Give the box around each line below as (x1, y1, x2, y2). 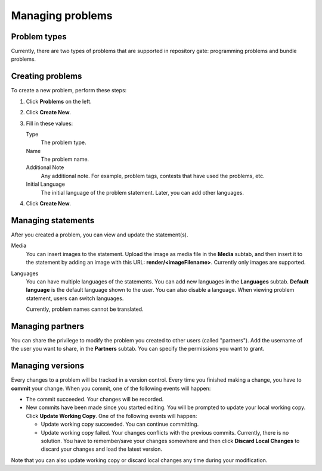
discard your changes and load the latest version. (41, 445, 163, 453)
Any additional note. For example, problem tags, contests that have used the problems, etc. (41, 172, 265, 179)
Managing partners (11, 321, 85, 331)
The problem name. (41, 155, 89, 163)
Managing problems (11, 9, 113, 22)
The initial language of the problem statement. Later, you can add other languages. (41, 189, 244, 196)
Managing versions (11, 361, 85, 371)
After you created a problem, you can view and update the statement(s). (11, 231, 188, 238)
